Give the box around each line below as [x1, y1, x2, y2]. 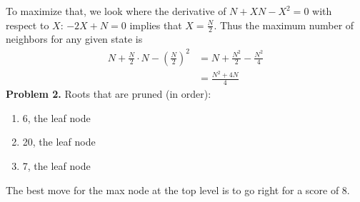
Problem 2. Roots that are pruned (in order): [6, 86, 211, 101]
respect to [6, 17, 49, 32]
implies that [129, 17, 182, 32]
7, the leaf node [22, 158, 91, 173]
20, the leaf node [22, 134, 96, 149]
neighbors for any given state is [6, 31, 143, 46]
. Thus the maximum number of [214, 17, 354, 32]
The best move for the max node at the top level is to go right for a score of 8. [6, 182, 350, 197]
